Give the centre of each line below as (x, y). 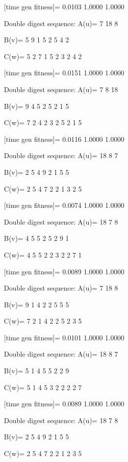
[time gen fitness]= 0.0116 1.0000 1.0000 (64, 139)
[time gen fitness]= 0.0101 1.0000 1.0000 (64, 337)
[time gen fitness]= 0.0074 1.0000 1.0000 (64, 205)
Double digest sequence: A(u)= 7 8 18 (61, 89)
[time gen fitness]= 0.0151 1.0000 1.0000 (64, 73)
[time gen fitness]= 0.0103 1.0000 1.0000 (64, 6)
